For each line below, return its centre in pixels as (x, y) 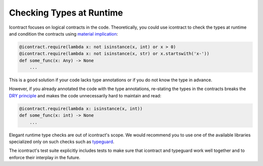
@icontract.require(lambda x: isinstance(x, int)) (81, 109)
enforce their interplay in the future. (45, 157)
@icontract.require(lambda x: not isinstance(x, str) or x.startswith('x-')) (114, 54)
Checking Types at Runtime (66, 13)
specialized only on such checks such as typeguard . (62, 142)
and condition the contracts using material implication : (64, 34)
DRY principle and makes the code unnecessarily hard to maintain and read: (85, 95)
